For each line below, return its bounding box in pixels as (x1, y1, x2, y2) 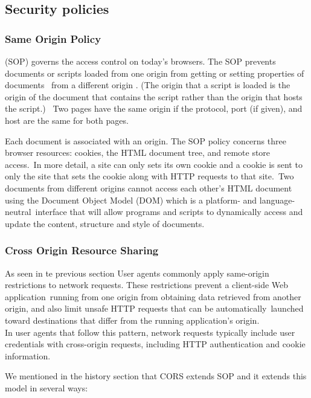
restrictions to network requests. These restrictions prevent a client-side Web (5, 278, 289, 291)
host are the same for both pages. (5, 114, 129, 126)
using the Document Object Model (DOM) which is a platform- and (5, 193, 257, 206)
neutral (5, 205, 31, 218)
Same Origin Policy (5, 31, 101, 46)
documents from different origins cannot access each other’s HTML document (5, 181, 292, 194)
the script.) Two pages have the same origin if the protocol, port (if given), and (5, 102, 303, 115)
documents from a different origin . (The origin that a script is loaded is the (5, 79, 290, 91)
